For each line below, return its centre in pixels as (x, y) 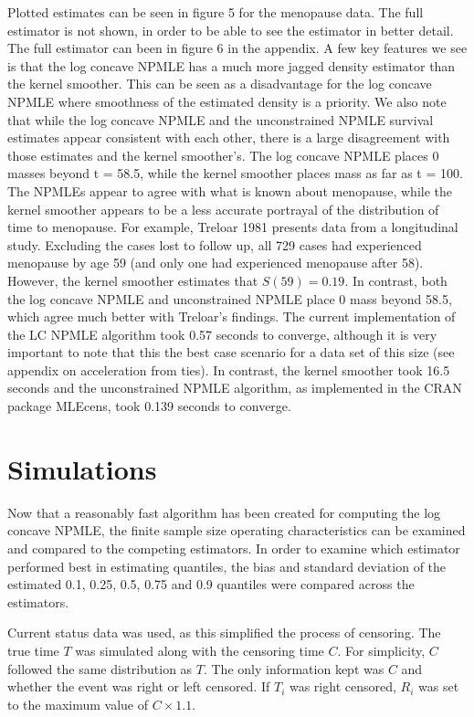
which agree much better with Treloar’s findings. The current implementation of (232, 316)
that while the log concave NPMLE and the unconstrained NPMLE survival (221, 119)
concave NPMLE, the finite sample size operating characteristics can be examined (237, 530)
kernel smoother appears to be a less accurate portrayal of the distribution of (223, 209)
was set (439, 686)
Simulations (82, 468)
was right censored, (342, 686)
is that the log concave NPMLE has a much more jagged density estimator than (232, 65)
